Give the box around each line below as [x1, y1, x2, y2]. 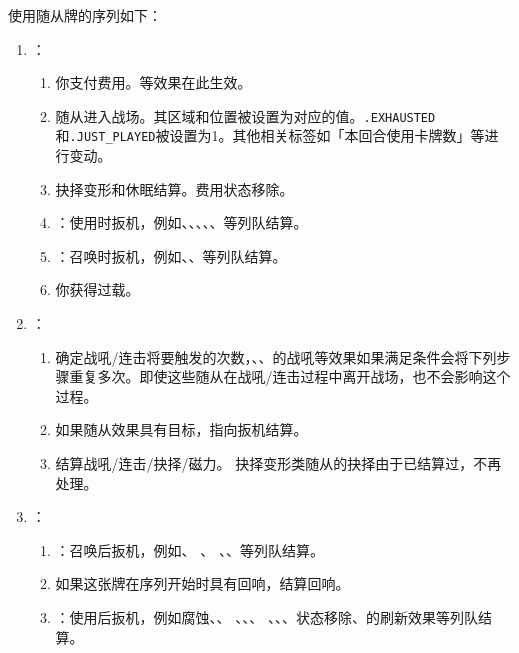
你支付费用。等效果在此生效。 [55, 72, 252, 93]
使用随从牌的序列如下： [8, 5, 162, 25]
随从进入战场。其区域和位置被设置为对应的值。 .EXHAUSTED [55, 105, 436, 126]
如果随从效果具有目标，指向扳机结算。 [55, 419, 308, 440]
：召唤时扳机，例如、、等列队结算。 [55, 245, 287, 266]
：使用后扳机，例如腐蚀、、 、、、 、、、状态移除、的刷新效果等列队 [55, 607, 478, 627]
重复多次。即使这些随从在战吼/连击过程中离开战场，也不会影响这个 [69, 366, 511, 387]
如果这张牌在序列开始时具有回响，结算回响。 [55, 573, 350, 594]
